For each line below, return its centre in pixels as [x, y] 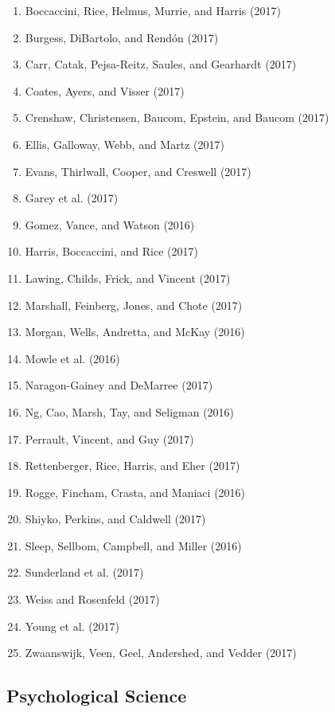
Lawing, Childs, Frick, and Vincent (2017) [128, 278]
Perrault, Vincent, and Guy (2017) [109, 438]
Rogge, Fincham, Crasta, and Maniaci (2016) [135, 492]
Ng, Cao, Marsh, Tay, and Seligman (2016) [130, 411]
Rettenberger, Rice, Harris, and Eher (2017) [132, 466]
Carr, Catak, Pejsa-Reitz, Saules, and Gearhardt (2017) [161, 64]
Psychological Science [97, 696]
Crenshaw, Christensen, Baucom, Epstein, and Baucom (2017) [177, 117]
